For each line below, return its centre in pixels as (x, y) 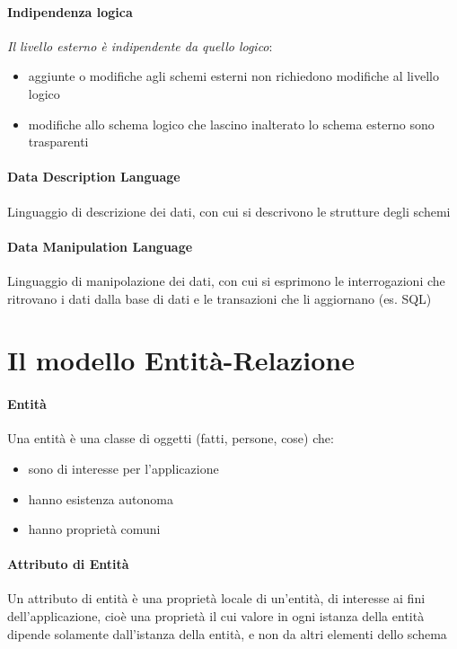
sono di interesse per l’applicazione (123, 468)
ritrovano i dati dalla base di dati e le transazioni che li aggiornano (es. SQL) (220, 298)
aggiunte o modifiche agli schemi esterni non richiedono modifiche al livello (233, 76)
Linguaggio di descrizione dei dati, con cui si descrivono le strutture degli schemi (229, 211)
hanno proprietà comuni (94, 529)
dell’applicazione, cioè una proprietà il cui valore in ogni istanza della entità (216, 616)
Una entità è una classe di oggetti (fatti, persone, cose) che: (171, 438)
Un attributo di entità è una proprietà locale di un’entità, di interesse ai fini (216, 598)
